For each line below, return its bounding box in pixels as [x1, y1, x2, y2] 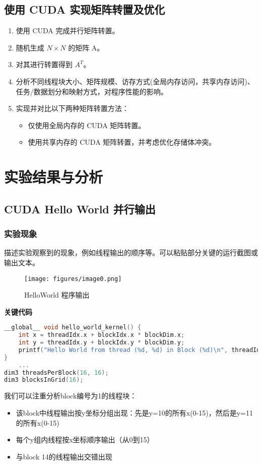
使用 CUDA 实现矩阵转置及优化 [4, 2, 165, 17]
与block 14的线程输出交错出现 [16, 451, 112, 461]
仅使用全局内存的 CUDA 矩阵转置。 [28, 120, 146, 130]
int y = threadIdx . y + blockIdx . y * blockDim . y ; [18, 339, 185, 346]
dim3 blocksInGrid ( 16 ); [4, 376, 84, 384]
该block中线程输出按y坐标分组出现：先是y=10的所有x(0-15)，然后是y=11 [16, 407, 253, 418]
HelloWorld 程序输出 [24, 289, 90, 300]
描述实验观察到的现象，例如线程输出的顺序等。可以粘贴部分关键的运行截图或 [4, 247, 258, 258]
